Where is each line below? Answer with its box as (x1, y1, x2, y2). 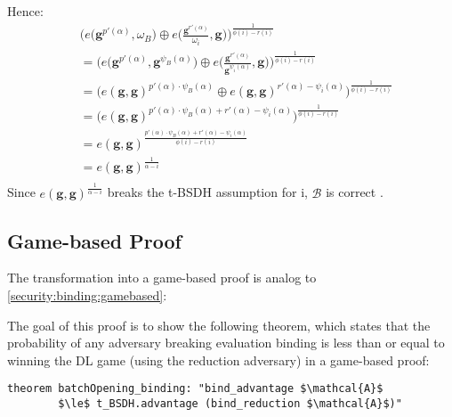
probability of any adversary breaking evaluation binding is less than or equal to (7, 333, 445, 352)
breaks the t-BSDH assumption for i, (107, 183, 308, 201)
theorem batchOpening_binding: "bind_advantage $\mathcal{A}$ (7, 382, 383, 396)
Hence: (7, 2, 44, 20)
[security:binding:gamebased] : (7, 285, 167, 304)
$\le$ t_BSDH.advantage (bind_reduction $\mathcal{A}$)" (58, 397, 402, 410)
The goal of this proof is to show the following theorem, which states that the (7, 315, 431, 334)
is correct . (326, 183, 383, 201)
